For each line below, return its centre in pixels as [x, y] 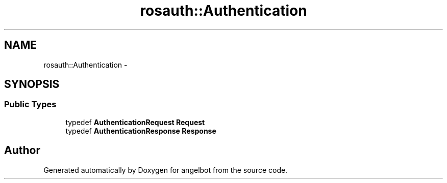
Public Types [30, 104]
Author [22, 150]
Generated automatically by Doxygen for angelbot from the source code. [166, 170]
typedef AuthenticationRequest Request [135, 122]
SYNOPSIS [32, 84]
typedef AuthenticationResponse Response [141, 131]
